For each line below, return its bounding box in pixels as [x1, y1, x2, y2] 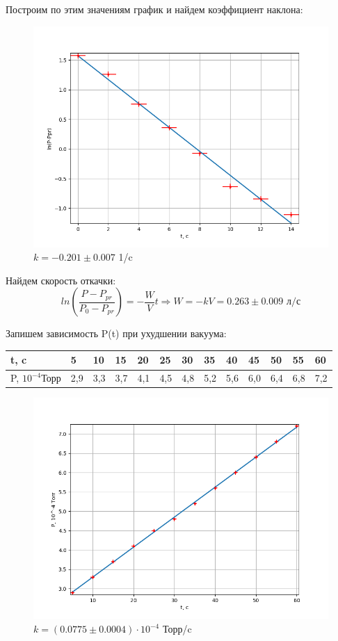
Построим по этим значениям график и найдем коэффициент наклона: [6, 2, 303, 16]
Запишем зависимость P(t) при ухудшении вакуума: [6, 326, 227, 341]
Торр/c [162, 622, 192, 635]
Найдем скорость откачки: [6, 273, 116, 287]
